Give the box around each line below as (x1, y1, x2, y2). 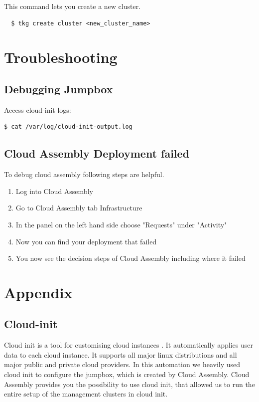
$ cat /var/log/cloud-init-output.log (4, 123, 132, 131)
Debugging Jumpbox (4, 81, 113, 96)
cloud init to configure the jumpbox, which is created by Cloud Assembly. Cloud (4, 369, 250, 380)
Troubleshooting (4, 47, 118, 67)
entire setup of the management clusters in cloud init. (4, 389, 168, 399)
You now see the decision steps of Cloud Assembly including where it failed (15, 253, 246, 263)
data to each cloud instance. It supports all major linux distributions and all (4, 349, 237, 360)
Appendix (4, 282, 73, 302)
